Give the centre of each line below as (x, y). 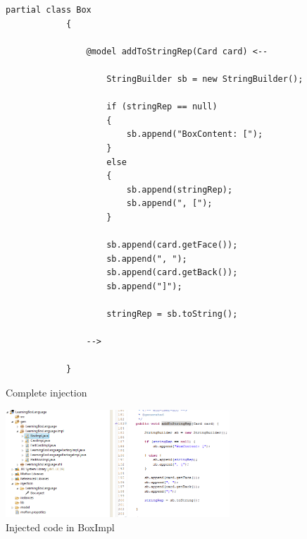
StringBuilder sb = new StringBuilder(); (205, 79)
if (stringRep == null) (162, 107)
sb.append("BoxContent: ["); (195, 134)
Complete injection (46, 393)
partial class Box (49, 10)
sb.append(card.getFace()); (172, 245)
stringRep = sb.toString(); (172, 314)
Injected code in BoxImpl (60, 527)
